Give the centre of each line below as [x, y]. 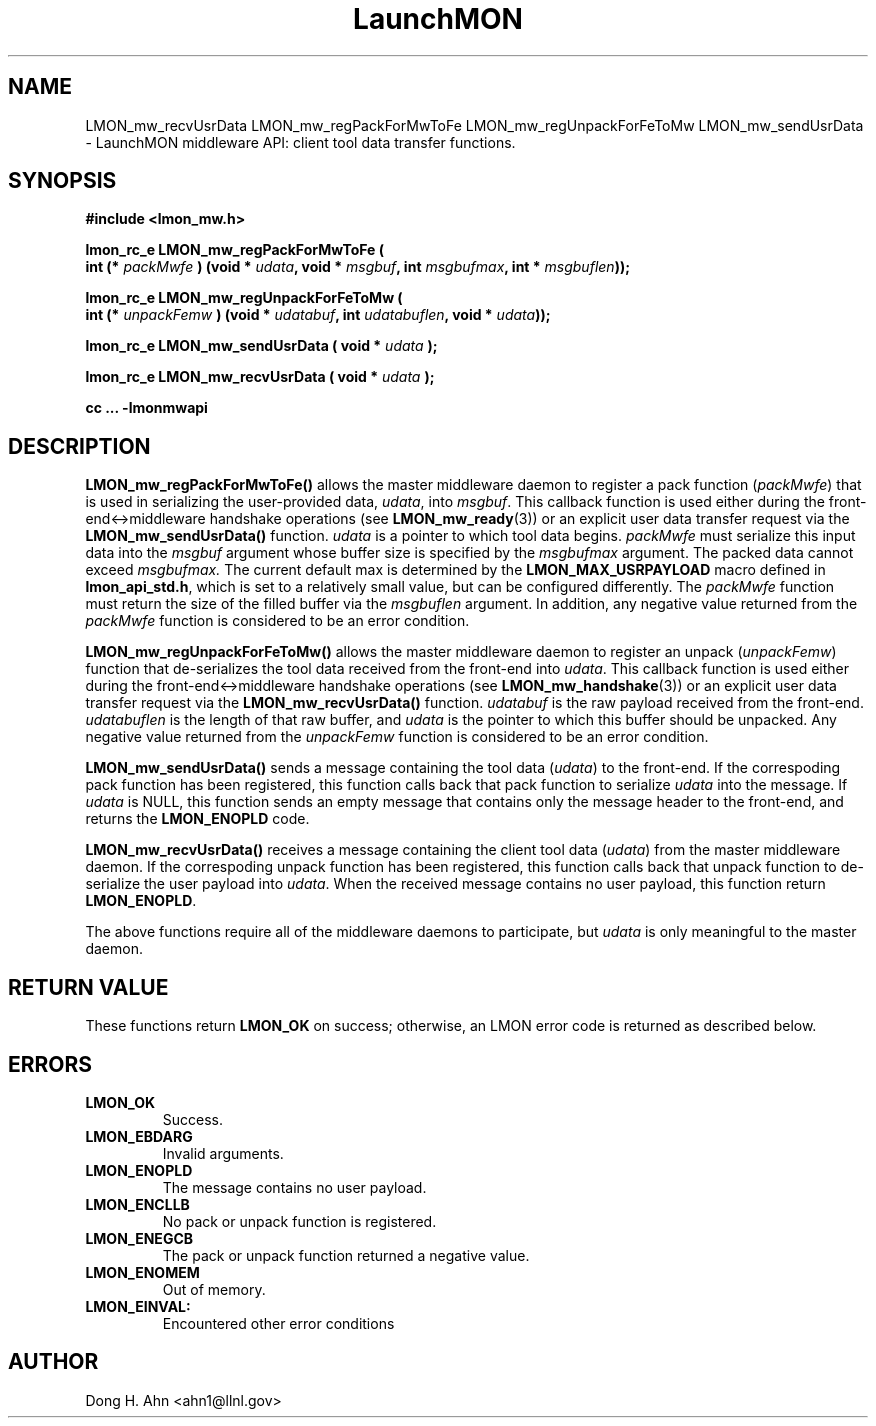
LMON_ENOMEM [142, 1272]
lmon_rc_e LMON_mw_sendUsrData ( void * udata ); [261, 346]
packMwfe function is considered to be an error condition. [277, 621]
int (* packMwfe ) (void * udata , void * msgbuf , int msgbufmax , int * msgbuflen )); [357, 267]
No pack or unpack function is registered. [299, 1221]
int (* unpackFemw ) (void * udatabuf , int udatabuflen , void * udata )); [318, 315]
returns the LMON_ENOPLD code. [197, 819]
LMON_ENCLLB [137, 1204]
